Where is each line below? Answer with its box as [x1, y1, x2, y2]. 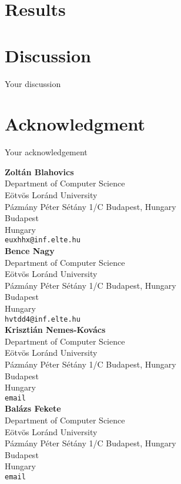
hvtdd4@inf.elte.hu [5, 315, 81, 323]
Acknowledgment [5, 112, 145, 136]
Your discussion [5, 77, 61, 89]
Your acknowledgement [5, 146, 88, 158]
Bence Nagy [5, 245, 55, 257]
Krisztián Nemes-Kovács [5, 323, 106, 336]
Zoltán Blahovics [5, 165, 74, 178]
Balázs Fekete [5, 402, 61, 415]
